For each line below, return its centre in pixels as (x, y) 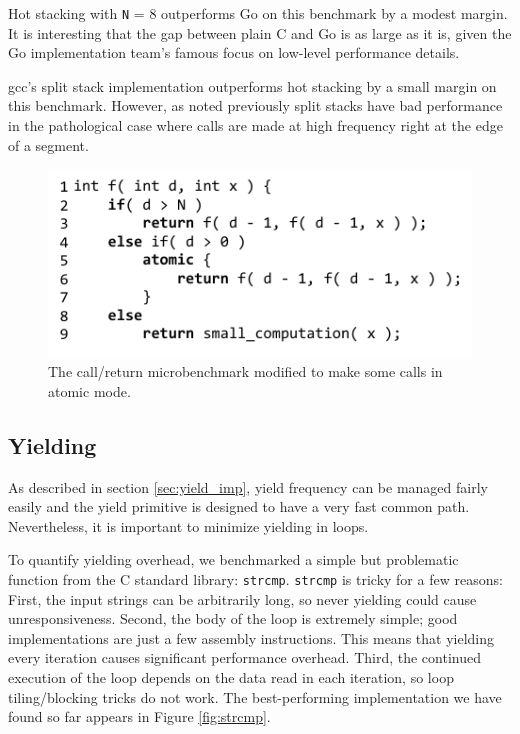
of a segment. (48, 144)
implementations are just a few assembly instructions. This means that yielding (251, 637)
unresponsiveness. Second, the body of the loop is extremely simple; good (233, 618)
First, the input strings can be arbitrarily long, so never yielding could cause (242, 598)
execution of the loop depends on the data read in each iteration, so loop (231, 677)
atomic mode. (89, 390)
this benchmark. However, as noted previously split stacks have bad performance (255, 105)
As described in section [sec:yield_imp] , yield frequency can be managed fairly (248, 486)
